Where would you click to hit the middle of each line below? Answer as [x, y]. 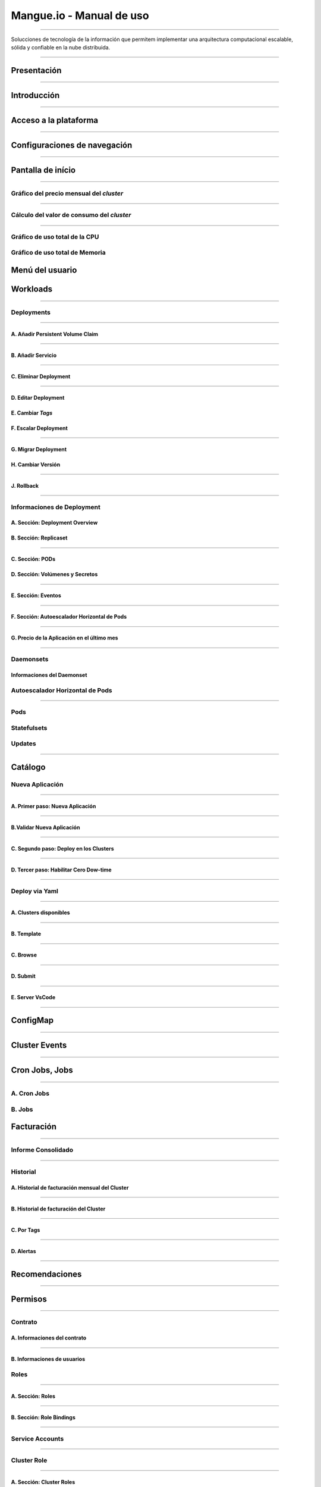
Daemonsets [30, 659]
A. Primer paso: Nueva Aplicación [53, 806]
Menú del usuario [44, 270]
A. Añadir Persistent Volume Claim [54, 334]
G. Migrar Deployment [39, 449]
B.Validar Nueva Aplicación [45, 827]
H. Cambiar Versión [36, 465]
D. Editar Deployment [38, 397]
